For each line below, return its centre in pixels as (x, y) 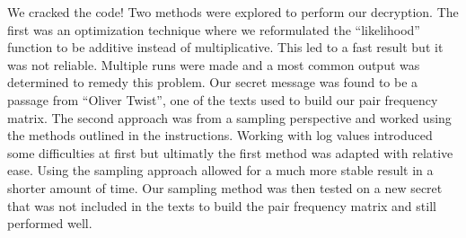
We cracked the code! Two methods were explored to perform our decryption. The (233, 12)
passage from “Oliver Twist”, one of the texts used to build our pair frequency (223, 99)
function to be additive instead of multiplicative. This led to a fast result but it (225, 47)
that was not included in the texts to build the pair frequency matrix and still (222, 205)
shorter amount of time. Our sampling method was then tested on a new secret (225, 187)
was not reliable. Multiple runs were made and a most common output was (214, 64)
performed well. (50, 223)
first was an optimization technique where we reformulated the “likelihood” (214, 29)
